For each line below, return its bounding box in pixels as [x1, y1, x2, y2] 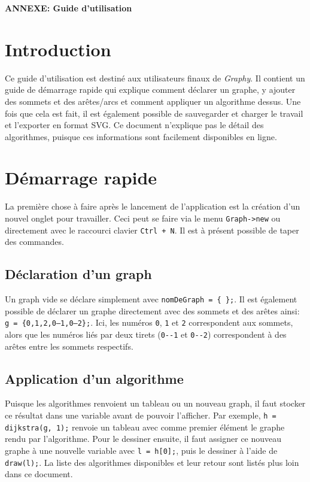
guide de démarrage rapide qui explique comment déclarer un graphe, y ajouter [5, 83, 296, 96]
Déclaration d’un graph [5, 265, 152, 283]
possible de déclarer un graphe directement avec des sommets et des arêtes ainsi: [5, 304, 300, 317]
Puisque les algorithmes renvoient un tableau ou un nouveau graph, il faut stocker [5, 397, 306, 410]
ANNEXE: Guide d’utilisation [5, 2, 132, 14]
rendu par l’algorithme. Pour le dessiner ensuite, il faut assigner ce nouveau [5, 432, 282, 445]
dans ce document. [5, 468, 73, 480]
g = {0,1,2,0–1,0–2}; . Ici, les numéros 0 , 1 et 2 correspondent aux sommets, [5, 316, 293, 329]
